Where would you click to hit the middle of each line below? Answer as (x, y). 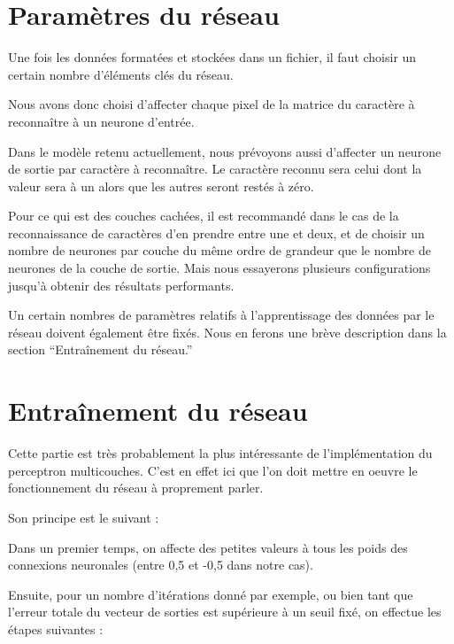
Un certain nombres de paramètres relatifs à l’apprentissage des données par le (221, 315)
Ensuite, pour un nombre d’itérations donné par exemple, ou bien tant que (211, 594)
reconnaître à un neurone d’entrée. (101, 121)
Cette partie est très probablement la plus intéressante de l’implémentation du (220, 453)
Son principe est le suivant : (84, 517)
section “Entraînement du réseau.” (100, 349)
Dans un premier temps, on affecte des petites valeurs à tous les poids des (208, 547)
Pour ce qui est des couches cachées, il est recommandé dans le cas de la (204, 216)
